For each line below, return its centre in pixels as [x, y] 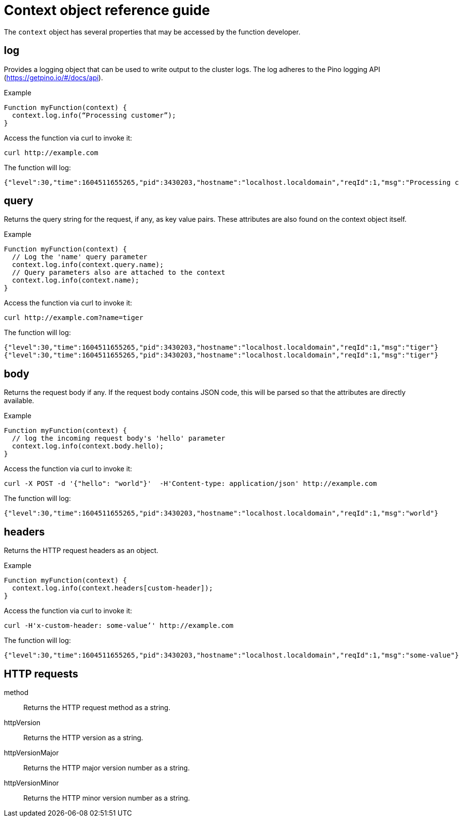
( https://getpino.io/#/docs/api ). [53, 77]
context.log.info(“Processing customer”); [94, 115]
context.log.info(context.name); [76, 280]
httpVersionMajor [31, 752]
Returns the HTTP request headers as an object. [81, 551]
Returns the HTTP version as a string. [83, 737]
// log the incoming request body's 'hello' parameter [119, 438]
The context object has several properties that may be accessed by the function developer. [152, 32]
